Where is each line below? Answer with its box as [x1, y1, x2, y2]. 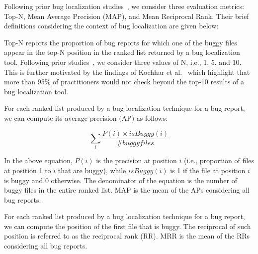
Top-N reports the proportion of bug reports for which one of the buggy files [4, 37, 237, 47]
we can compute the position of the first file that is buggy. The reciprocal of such [4, 221, 251, 231]
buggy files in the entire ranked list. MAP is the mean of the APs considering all [4, 185, 250, 195]
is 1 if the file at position [170, 165, 246, 175]
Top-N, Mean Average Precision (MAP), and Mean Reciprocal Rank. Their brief [4, 10, 249, 21]
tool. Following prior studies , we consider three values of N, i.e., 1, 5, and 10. [4, 56, 242, 67]
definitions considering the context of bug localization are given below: [4, 20, 219, 31]
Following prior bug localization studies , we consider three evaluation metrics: [4, 1, 244, 11]
